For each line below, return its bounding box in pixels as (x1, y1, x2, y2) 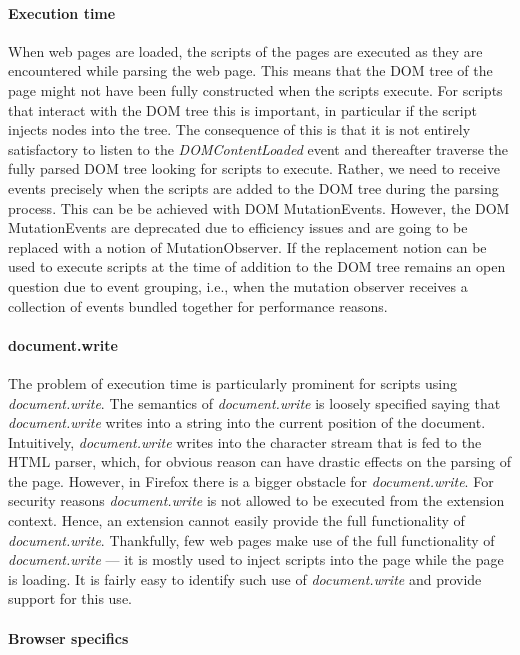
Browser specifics (8, 627, 129, 648)
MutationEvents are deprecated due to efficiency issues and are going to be (8, 217, 468, 238)
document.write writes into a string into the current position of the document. (8, 412, 486, 433)
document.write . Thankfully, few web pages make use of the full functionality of (8, 529, 495, 550)
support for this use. (8, 588, 132, 609)
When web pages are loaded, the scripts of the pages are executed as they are (8, 40, 483, 61)
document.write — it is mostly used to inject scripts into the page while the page (8, 549, 504, 570)
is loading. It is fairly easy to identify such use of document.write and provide (8, 568, 482, 589)
